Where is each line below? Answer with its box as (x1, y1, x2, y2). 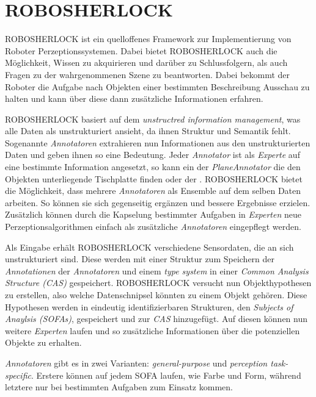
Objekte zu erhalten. (5, 336, 82, 349)
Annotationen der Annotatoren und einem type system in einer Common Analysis (5, 264, 309, 277)
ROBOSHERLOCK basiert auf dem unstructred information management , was (5, 112, 301, 125)
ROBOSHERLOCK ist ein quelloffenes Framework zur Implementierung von (5, 32, 292, 45)
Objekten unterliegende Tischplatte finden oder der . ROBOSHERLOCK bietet (5, 172, 303, 185)
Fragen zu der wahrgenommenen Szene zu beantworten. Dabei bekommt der (5, 68, 290, 80)
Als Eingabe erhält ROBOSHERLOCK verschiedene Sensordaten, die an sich (5, 240, 294, 253)
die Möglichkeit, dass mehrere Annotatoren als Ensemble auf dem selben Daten (5, 184, 301, 197)
